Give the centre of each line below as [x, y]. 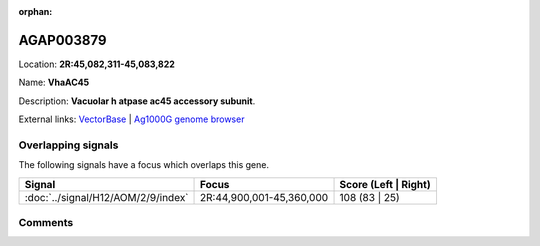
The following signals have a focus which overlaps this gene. [144, 165]
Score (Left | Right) [385, 184]
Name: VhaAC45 [54, 82]
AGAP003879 [62, 40]
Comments [46, 222]
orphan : [35, 11]
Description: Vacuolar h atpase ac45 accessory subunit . [137, 101]
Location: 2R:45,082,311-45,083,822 [96, 64]
